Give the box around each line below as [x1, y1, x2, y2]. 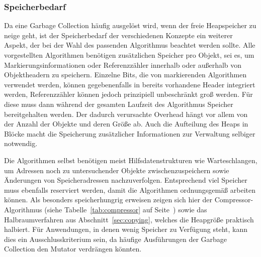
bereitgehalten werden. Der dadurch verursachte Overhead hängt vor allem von [4, 108, 248, 119]
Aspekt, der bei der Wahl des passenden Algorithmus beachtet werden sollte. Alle [4, 40, 255, 50]
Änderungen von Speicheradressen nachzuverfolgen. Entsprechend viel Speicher [4, 175, 247, 185]
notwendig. [4, 138, 38, 149]
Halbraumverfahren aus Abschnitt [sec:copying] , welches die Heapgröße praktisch [4, 214, 254, 224]
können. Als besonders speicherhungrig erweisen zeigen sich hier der [4, 194, 213, 205]
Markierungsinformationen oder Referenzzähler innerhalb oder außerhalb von [4, 59, 242, 70]
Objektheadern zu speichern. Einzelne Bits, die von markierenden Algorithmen [4, 69, 247, 80]
